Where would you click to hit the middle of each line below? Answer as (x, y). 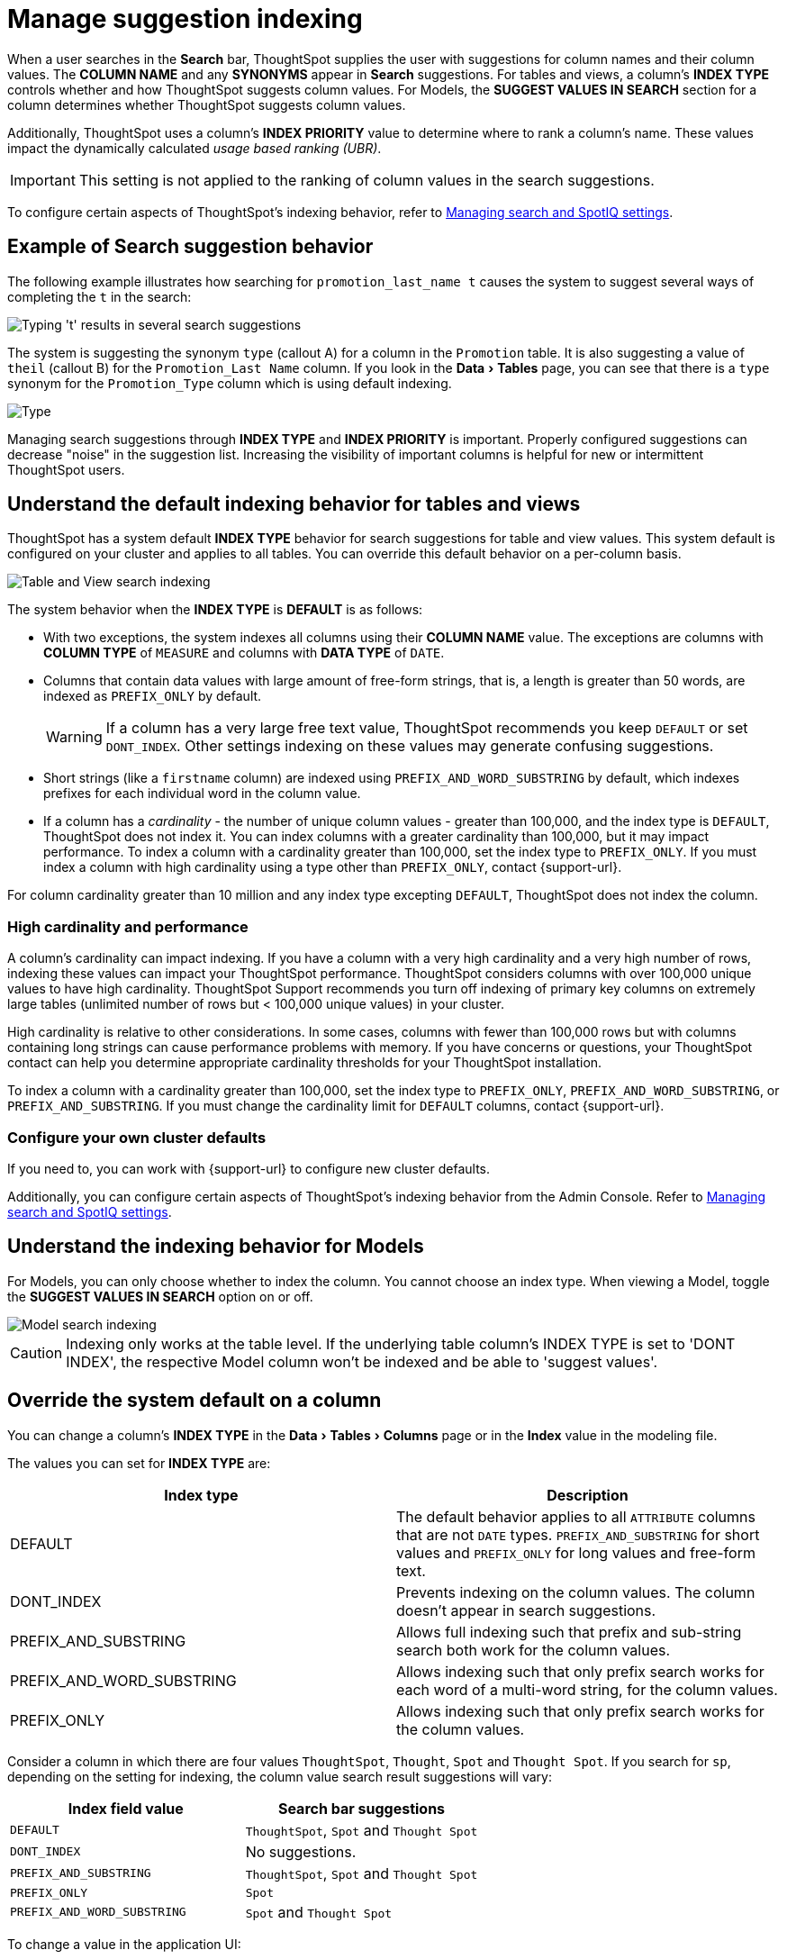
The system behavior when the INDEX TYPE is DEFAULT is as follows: (215, 610)
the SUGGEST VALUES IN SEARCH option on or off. (160, 1296)
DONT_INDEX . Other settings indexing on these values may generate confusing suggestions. (410, 746)
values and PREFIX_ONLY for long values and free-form (576, 1552)
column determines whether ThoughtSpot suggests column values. (207, 104)
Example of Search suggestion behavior (190, 247)
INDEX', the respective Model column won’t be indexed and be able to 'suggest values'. (362, 1361)
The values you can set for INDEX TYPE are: (139, 1463)
